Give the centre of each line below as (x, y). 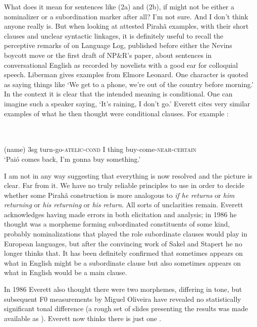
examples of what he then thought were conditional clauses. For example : (116, 113)
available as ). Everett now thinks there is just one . (83, 318)
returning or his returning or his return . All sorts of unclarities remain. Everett (124, 205)
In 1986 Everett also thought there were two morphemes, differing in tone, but (123, 289)
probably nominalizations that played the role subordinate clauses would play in (126, 234)
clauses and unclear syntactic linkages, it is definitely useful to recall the (114, 35)
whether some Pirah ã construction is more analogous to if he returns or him (119, 195)
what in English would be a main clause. (66, 272)
